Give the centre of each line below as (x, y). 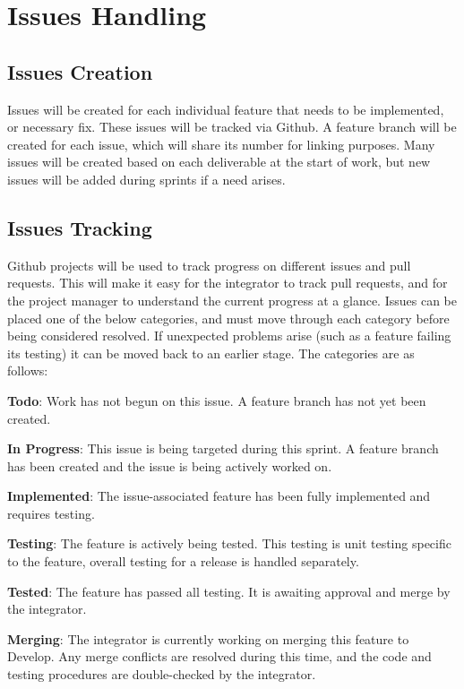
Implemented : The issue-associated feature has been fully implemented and (219, 496)
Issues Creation (80, 71)
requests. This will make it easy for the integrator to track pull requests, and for (228, 283)
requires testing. (51, 513)
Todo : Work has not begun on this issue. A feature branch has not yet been (217, 400)
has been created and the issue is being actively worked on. (170, 465)
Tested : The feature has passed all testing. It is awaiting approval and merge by (229, 591)
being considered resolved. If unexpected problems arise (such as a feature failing (229, 336)
